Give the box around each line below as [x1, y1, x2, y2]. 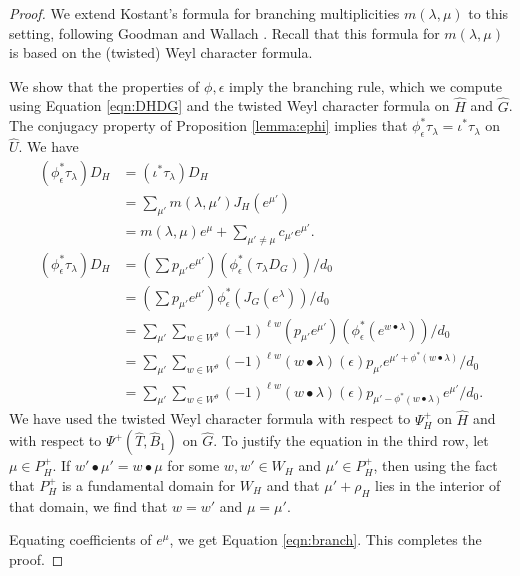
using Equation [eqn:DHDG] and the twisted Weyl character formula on [9, 95, 450, 116]
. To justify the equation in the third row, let [213, 430, 489, 451]
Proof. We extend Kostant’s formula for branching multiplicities [9, 3, 400, 23]
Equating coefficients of [9, 529, 152, 550]
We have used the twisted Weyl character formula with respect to [9, 408, 411, 429]
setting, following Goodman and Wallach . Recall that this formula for [9, 22, 440, 43]
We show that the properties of [9, 75, 200, 96]
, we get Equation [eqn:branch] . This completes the [169, 529, 482, 550]
